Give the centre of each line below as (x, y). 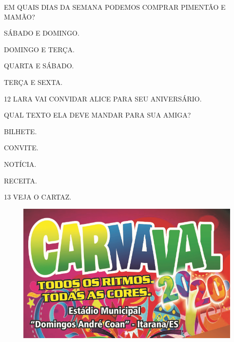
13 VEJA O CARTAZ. (38, 197)
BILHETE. (20, 131)
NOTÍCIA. (20, 164)
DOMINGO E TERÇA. (39, 49)
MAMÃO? (19, 16)
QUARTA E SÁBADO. (39, 66)
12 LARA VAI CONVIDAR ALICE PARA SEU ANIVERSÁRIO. (103, 98)
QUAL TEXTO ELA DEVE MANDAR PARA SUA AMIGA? (97, 115)
